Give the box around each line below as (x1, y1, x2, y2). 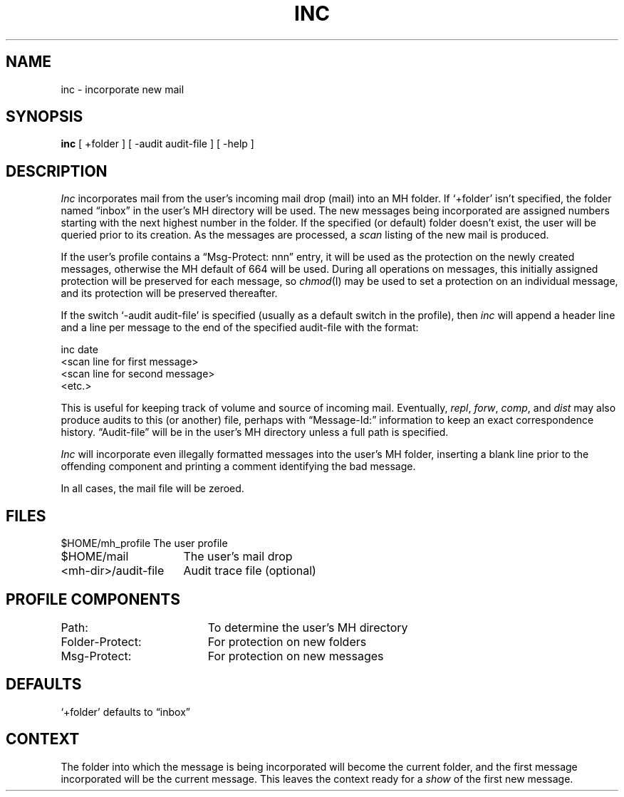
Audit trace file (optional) (183, 563, 316, 578)
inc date (61, 343, 99, 356)
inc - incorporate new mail (61, 83, 184, 95)
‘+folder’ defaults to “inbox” (61, 705, 190, 718)
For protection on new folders (207, 634, 367, 649)
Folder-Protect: (61, 634, 142, 649)
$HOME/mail (61, 549, 129, 564)
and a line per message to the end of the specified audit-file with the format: (61, 321, 419, 334)
